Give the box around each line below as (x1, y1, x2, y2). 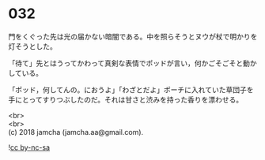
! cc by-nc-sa (8, 143, 50, 152)
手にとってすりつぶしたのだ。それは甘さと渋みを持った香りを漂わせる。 (8, 95, 244, 104)
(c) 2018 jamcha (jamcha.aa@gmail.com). (8, 127, 144, 136)
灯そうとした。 (8, 41, 57, 51)
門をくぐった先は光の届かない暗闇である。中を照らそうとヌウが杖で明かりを (8, 32, 258, 41)
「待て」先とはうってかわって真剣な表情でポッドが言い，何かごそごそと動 (8, 58, 251, 68)
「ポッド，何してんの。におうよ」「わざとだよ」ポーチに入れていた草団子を (8, 84, 254, 95)
